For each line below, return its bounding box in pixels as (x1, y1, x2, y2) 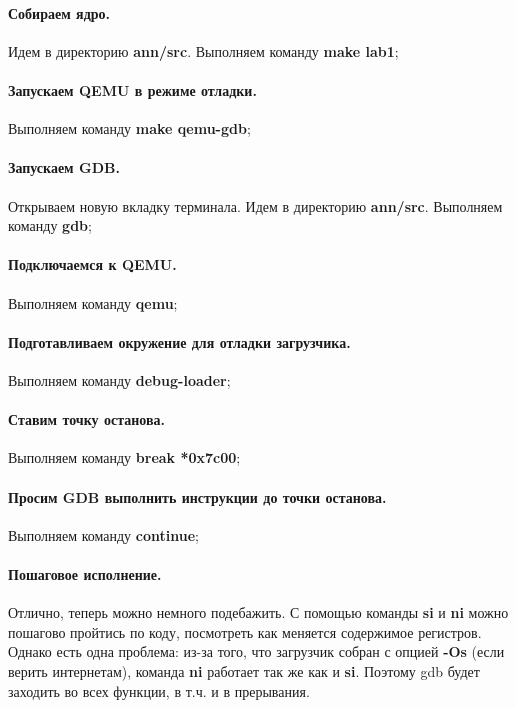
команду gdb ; (8, 215, 92, 236)
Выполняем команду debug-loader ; (8, 369, 231, 390)
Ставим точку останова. (8, 409, 165, 430)
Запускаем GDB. (8, 157, 120, 178)
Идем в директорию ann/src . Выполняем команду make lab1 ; (8, 40, 399, 61)
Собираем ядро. (8, 2, 110, 23)
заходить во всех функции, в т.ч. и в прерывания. (8, 680, 310, 701)
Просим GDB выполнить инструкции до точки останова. (8, 486, 387, 507)
